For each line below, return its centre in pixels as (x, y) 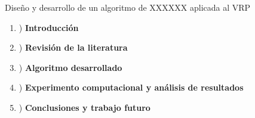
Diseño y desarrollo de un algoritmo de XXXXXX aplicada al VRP (128, 7)
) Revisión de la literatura (73, 47)
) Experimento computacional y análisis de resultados (131, 87)
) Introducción (49, 27)
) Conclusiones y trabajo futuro (85, 107)
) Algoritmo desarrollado (70, 67)
